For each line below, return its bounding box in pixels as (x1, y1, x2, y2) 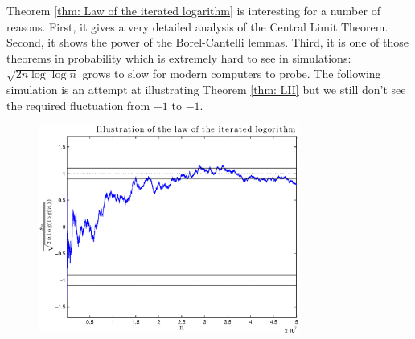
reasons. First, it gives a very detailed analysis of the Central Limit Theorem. (6, 18, 388, 35)
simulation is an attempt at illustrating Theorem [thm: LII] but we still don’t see (6, 80, 406, 97)
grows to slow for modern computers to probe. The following (82, 65, 381, 82)
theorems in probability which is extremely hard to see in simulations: (6, 49, 351, 66)
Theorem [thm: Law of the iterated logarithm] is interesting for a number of (6, 2, 380, 18)
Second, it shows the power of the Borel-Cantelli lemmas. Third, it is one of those (6, 34, 409, 51)
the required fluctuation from (6, 96, 150, 113)
